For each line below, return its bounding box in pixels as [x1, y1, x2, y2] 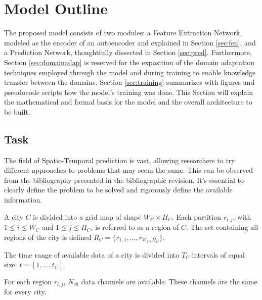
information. [4, 194, 42, 205]
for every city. [4, 286, 47, 297]
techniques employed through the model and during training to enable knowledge [4, 67, 256, 77]
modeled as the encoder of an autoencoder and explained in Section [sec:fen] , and [4, 37, 256, 47]
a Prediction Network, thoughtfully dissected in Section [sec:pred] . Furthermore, [4, 47, 252, 58]
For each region [4, 276, 52, 286]
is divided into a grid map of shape [33, 211, 142, 222]
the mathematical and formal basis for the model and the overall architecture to [4, 96, 252, 107]
